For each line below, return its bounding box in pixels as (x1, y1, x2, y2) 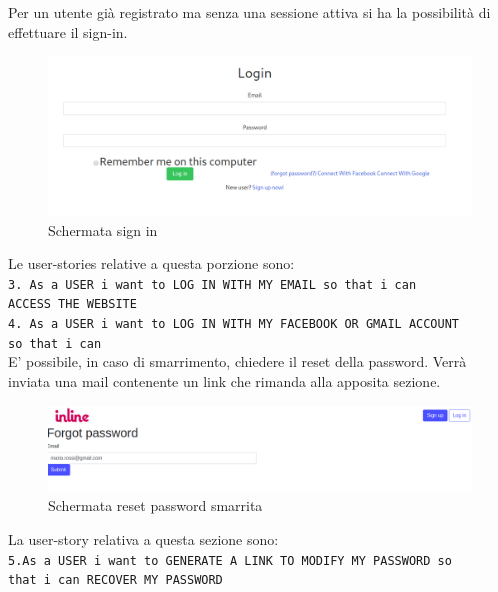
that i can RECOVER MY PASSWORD (8, 573, 223, 588)
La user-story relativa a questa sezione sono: (8, 528, 279, 549)
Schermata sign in (48, 219, 158, 240)
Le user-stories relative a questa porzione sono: (8, 253, 295, 274)
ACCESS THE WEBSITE (8, 297, 137, 312)
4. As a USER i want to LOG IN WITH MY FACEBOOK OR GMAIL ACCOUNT (8, 317, 460, 332)
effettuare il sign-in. (8, 21, 128, 42)
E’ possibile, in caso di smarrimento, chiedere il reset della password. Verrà (8, 351, 467, 372)
